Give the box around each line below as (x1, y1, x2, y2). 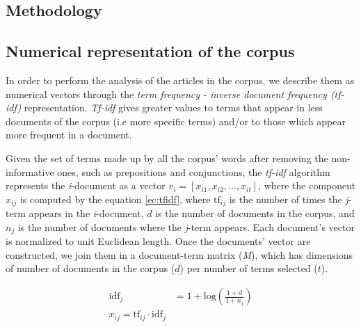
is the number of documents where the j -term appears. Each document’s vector (17, 219, 355, 234)
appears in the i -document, (29, 206, 144, 221)
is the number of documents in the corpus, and (155, 206, 355, 221)
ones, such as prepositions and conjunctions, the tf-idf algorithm (57, 164, 330, 179)
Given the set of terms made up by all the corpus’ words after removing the (6, 150, 328, 165)
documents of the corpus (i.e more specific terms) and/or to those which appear (6, 113, 346, 128)
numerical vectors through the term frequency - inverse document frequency (6, 86, 327, 101)
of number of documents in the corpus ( (6, 261, 175, 276)
